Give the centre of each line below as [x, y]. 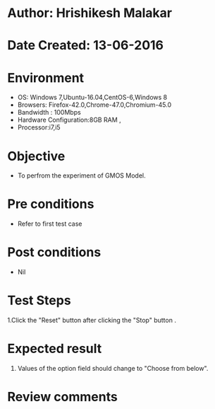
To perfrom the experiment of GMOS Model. [81, 175]
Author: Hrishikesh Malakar [90, 13]
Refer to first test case [50, 224]
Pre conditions [51, 204]
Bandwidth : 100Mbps [49, 113]
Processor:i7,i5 [39, 127]
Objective [36, 156]
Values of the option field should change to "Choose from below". [113, 368]
